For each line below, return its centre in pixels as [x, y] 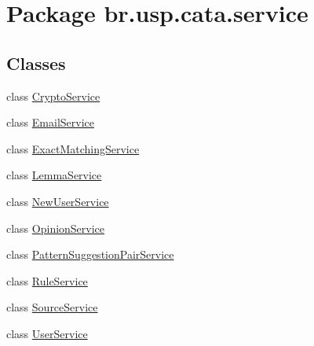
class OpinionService [56, 228]
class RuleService [47, 280]
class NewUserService [58, 201]
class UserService [47, 333]
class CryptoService [53, 96]
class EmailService [50, 122]
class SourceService [52, 307]
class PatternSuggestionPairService [90, 254]
